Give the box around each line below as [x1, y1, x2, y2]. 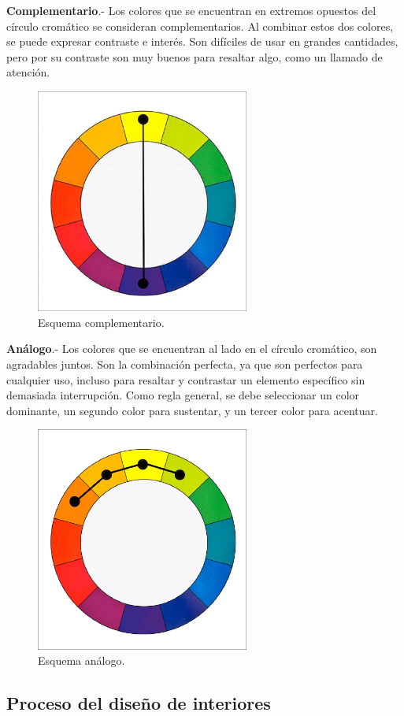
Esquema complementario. [38, 313, 165, 330]
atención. [6, 64, 50, 80]
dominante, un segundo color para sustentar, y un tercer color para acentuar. [6, 402, 378, 418]
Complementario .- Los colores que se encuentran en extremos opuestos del [6, 2, 376, 18]
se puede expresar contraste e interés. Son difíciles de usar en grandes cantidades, [6, 33, 398, 50]
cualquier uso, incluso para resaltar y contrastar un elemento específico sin [6, 371, 365, 388]
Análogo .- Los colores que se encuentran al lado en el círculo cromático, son [6, 340, 377, 357]
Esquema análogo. [38, 652, 125, 669]
